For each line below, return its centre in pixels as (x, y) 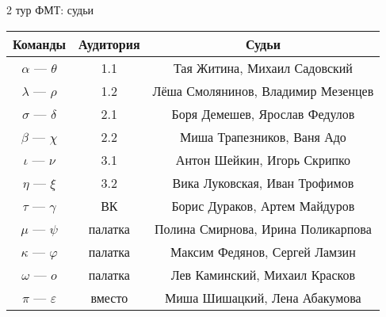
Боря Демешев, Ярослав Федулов (263, 113)
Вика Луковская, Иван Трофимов (263, 182)
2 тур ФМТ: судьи (50, 10)
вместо (109, 297)
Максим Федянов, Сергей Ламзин (263, 251)
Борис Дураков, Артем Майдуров (263, 205)
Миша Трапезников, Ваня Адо (263, 136)
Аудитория (109, 44)
